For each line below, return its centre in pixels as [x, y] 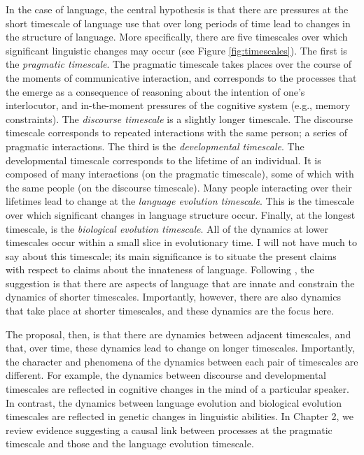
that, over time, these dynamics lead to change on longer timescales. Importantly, [180, 348]
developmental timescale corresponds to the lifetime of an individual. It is [163, 160]
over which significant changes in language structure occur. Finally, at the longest [181, 214]
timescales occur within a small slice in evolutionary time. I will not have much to [181, 242]
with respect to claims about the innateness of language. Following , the [160, 269]
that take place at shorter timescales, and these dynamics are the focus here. [170, 311]
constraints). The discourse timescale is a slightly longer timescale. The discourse [179, 118]
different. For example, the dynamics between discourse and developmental [166, 375]
